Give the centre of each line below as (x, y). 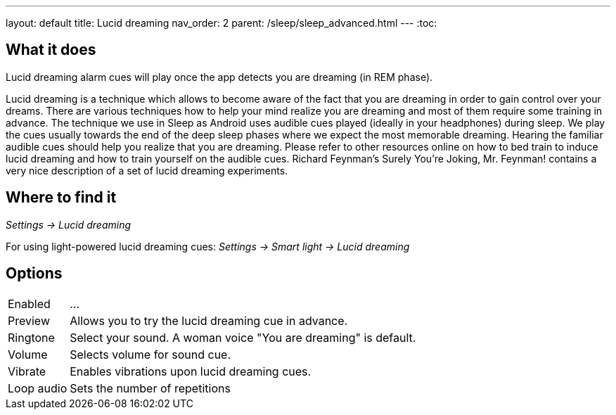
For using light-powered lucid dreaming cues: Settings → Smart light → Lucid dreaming (208, 246)
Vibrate (27, 371)
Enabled (29, 304)
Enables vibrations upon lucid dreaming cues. (191, 371)
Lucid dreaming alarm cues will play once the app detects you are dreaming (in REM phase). (219, 77)
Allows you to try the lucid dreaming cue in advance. (209, 320)
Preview (29, 320)
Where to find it (61, 198)
